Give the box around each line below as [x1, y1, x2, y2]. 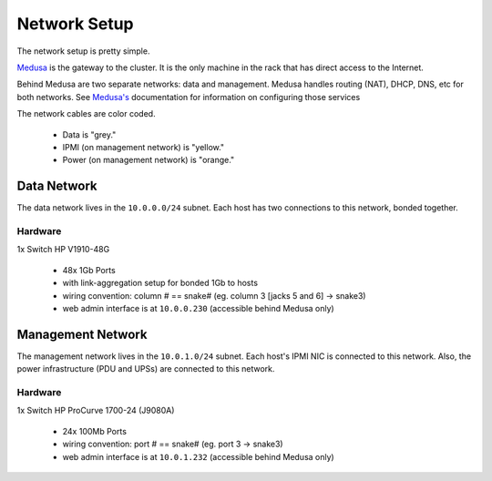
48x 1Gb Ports [62, 264, 116, 275]
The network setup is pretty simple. [16, 46, 150, 56]
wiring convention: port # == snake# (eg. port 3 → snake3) [62, 438, 283, 450]
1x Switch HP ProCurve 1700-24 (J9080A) [16, 405, 175, 416]
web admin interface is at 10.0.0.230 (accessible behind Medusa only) [62, 302, 334, 313]
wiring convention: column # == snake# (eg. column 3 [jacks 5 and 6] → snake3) [62, 290, 366, 301]
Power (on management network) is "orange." [62, 155, 235, 166]
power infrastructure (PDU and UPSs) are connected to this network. [16, 363, 275, 374]
